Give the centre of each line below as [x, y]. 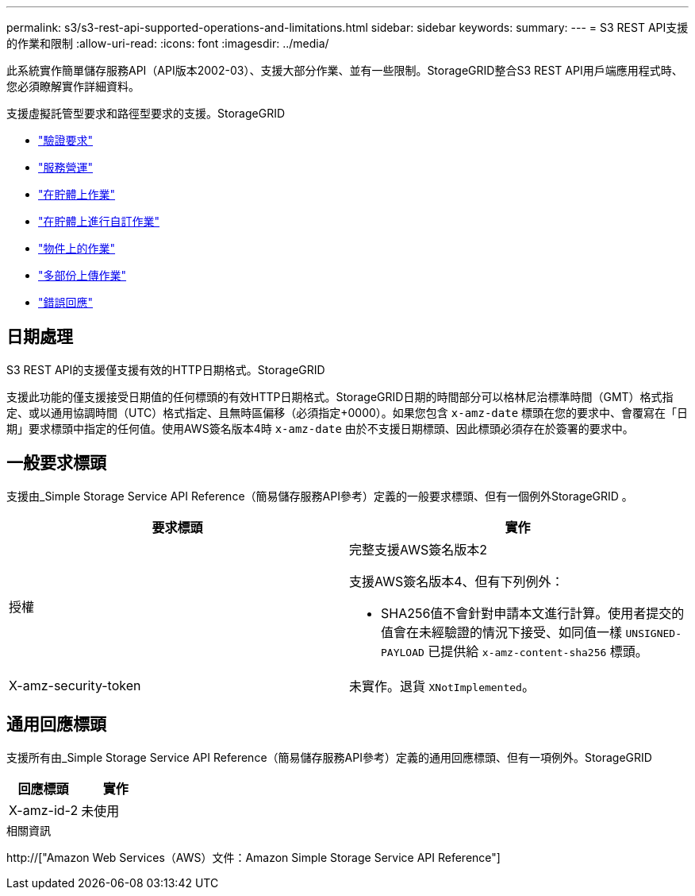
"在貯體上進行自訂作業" [99, 221]
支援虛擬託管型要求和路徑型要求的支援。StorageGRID [146, 113]
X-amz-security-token [75, 685]
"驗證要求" [66, 140]
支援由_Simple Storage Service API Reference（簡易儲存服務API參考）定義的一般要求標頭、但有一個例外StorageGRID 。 [320, 496]
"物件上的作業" [77, 248]
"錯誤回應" [66, 302]
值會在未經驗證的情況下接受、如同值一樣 [502, 632]
